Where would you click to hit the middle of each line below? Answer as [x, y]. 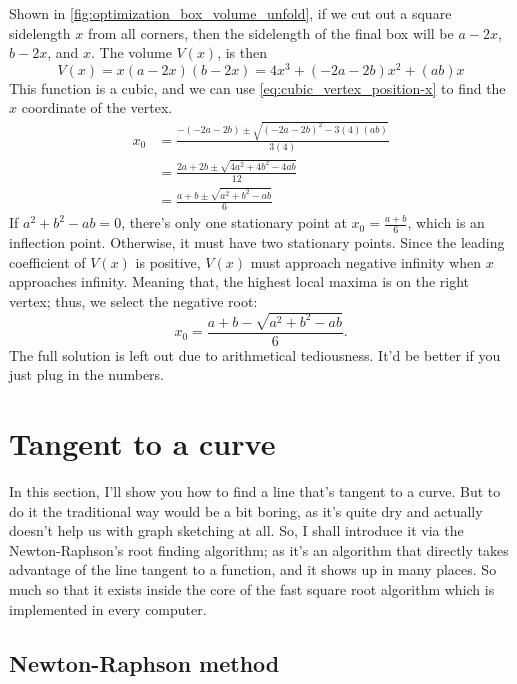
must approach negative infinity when [366, 261]
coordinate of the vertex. [97, 107]
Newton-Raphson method [144, 662]
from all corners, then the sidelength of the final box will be [270, 32]
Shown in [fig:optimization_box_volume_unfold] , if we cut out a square [230, 13]
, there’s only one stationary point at [234, 222]
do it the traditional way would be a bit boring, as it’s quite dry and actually [246, 510]
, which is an [446, 222]
